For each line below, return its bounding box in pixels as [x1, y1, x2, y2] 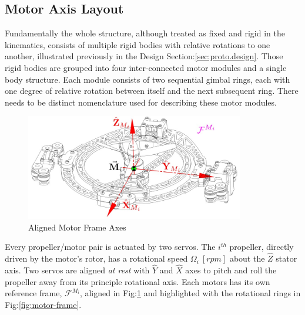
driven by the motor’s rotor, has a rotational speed [5, 252, 188, 265]
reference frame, [5, 287, 62, 299]
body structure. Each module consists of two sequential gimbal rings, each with [5, 73, 290, 85]
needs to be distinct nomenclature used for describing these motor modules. [5, 96, 277, 108]
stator [276, 252, 297, 265]
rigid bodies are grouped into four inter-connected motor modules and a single [5, 61, 287, 73]
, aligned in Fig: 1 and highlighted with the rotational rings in [79, 287, 301, 299]
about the [229, 252, 265, 265]
